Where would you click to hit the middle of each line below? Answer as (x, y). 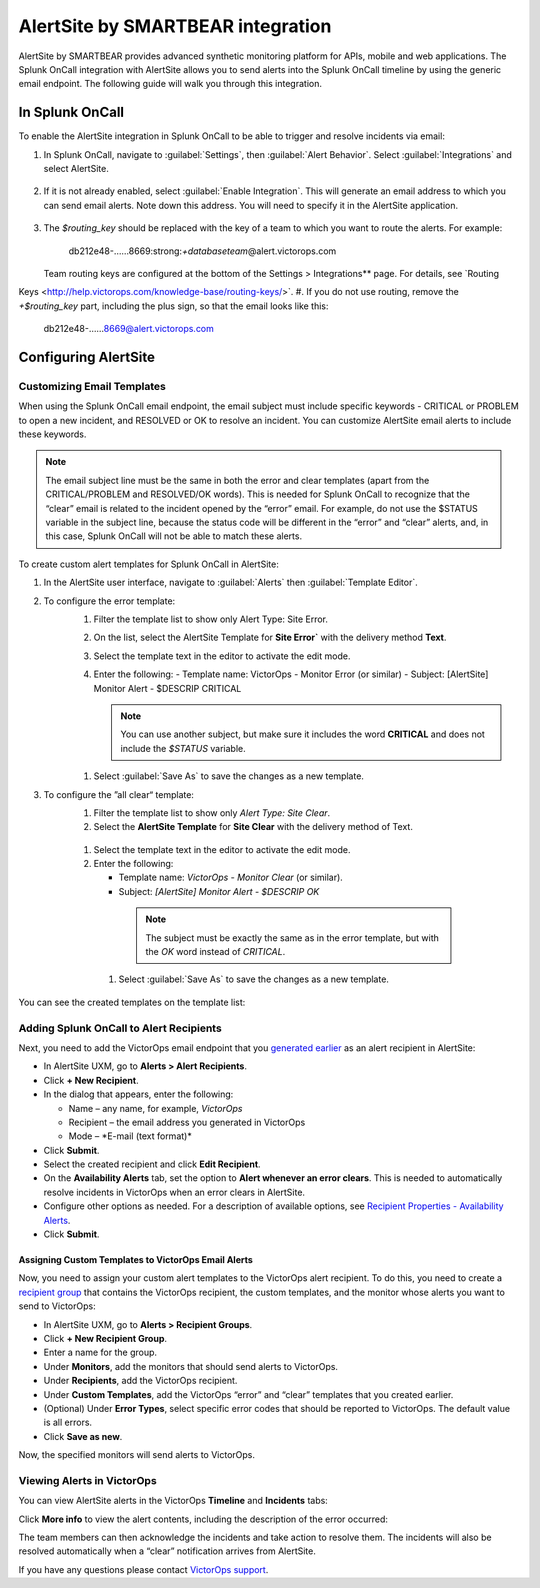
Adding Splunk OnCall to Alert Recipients (120, 1028)
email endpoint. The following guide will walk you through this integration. (170, 84)
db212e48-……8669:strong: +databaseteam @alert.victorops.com (202, 251)
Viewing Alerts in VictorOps (87, 1480)
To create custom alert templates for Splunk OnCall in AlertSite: (148, 564)
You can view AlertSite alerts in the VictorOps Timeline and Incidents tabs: (173, 1501)
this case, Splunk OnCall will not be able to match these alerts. (174, 536)
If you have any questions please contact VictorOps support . (143, 1569)
